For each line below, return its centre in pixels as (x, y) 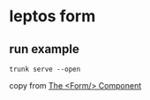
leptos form (52, 16)
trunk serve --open (45, 69)
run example (44, 49)
